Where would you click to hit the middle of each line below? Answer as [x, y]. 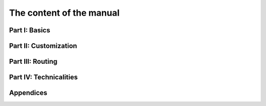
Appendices [28, 93]
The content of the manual [65, 13]
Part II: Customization [43, 46]
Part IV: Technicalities [44, 77]
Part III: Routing [33, 62]
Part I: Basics [30, 30]
